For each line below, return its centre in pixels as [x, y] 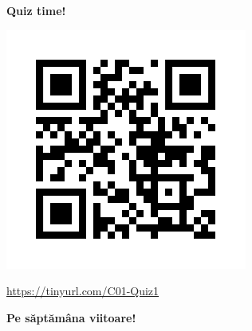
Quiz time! [36, 10]
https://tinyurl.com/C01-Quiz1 [83, 291]
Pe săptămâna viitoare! [71, 317]
